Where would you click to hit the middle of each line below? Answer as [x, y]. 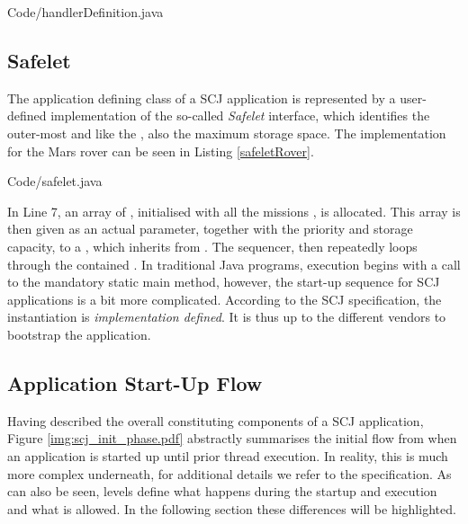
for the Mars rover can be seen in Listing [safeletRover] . [161, 151]
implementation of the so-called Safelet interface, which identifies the [240, 115]
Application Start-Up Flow [135, 382]
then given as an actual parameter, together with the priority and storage [210, 229]
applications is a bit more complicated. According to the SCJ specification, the [225, 299]
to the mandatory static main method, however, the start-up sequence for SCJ [224, 282]
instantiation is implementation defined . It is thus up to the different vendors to [227, 317]
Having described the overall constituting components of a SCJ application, [216, 420]
